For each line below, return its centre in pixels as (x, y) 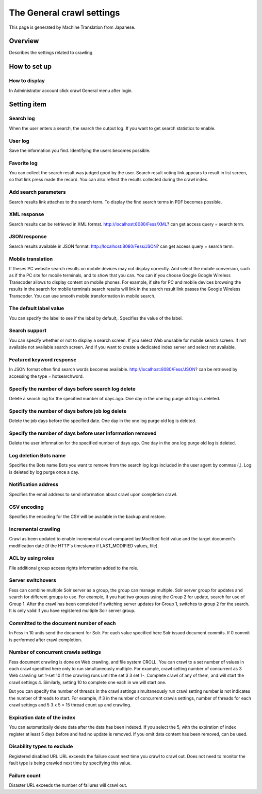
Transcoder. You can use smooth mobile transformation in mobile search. (82, 296)
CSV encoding (26, 507)
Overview (24, 41)
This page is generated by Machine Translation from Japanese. (72, 27)
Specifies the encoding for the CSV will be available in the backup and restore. (88, 517)
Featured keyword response (43, 360)
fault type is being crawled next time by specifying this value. (70, 763)
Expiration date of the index (42, 717)
